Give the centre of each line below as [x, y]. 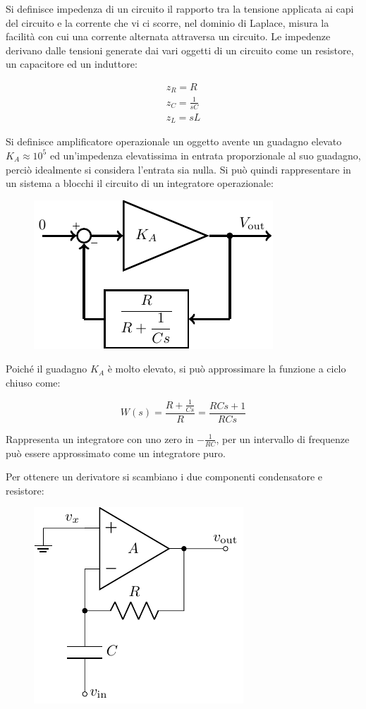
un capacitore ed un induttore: [72, 64]
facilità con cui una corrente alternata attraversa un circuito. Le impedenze [168, 36]
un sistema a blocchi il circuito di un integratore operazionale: [140, 183]
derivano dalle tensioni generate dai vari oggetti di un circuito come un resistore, [180, 50]
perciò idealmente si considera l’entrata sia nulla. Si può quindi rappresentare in [178, 169]
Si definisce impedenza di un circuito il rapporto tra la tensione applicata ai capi [180, 8]
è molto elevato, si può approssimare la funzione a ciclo [227, 369]
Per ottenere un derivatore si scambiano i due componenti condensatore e [164, 477]
